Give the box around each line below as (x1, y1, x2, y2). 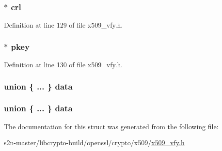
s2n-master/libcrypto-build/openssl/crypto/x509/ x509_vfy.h (4, 137, 185, 148)
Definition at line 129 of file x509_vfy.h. (4, 20, 123, 30)
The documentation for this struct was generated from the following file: (4, 121, 219, 131)
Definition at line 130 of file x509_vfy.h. (4, 60, 123, 70)
